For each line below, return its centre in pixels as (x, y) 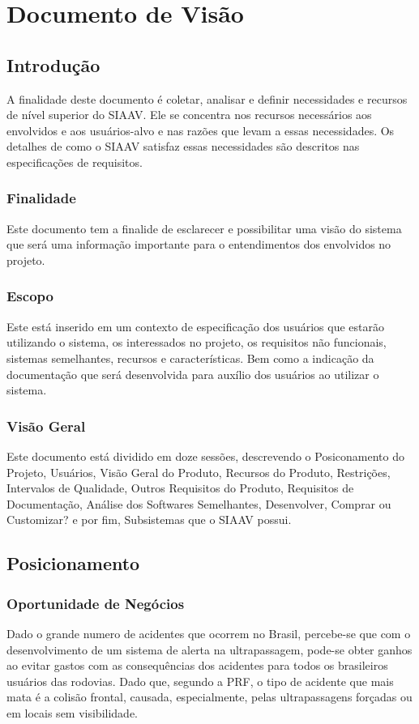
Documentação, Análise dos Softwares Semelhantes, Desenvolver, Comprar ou (199, 503)
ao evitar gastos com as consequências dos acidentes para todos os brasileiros (197, 665)
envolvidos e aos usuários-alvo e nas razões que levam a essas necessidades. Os (201, 130)
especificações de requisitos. (75, 162)
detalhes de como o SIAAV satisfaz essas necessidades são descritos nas (183, 146)
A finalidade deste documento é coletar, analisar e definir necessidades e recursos (207, 98)
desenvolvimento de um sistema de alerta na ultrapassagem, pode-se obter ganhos (209, 649)
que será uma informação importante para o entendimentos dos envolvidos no (199, 244)
